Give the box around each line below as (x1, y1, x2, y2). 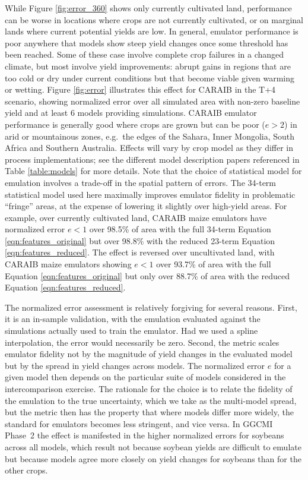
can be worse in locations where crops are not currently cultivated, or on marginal (5, 13, 303, 26)
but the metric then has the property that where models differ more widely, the (5, 406, 294, 418)
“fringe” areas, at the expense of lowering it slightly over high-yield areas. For (5, 200, 287, 212)
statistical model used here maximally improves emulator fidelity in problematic (5, 188, 296, 200)
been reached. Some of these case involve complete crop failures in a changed (5, 48, 284, 61)
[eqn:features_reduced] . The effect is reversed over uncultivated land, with (5, 246, 275, 258)
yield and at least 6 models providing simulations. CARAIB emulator (5, 106, 257, 119)
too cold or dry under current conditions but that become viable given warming (5, 71, 295, 84)
